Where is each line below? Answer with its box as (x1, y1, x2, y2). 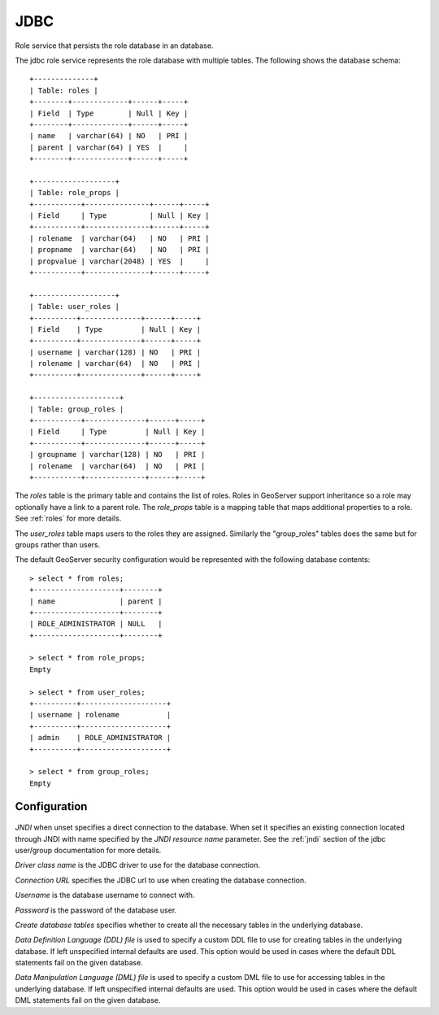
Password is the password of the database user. (15, 905, 177, 915)
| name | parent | (29, 596, 163, 606)
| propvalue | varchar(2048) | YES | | (29, 256, 211, 266)
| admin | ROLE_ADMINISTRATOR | (29, 733, 172, 743)
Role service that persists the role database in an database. (15, 41, 214, 50)
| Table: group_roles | (29, 404, 124, 414)
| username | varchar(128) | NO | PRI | (29, 347, 202, 357)
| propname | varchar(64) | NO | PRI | (29, 245, 211, 255)
